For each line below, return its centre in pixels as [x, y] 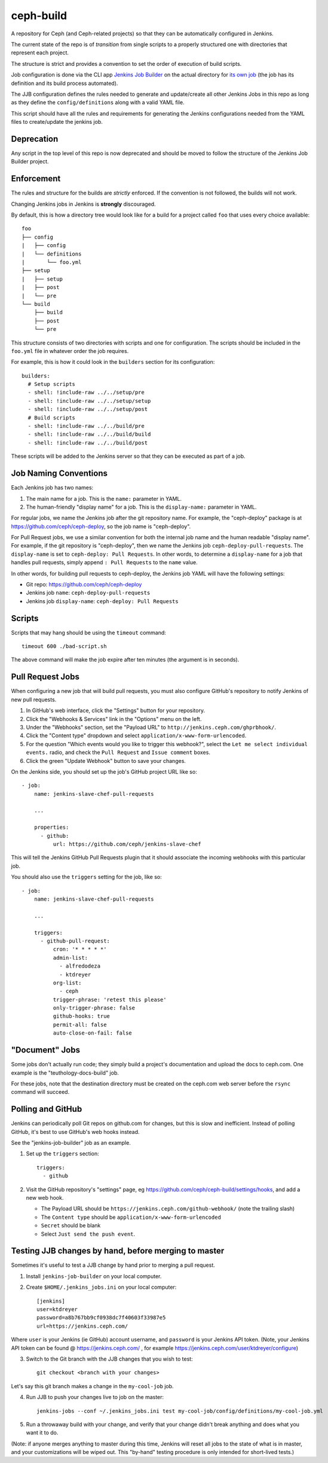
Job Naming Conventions [59, 474]
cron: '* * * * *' [80, 949]
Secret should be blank [71, 1225]
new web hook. [45, 1197]
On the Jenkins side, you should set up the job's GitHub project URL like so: [104, 771]
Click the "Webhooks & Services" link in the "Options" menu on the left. [114, 719]
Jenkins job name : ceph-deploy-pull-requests [88, 593]
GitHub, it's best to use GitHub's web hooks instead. [75, 1132]
